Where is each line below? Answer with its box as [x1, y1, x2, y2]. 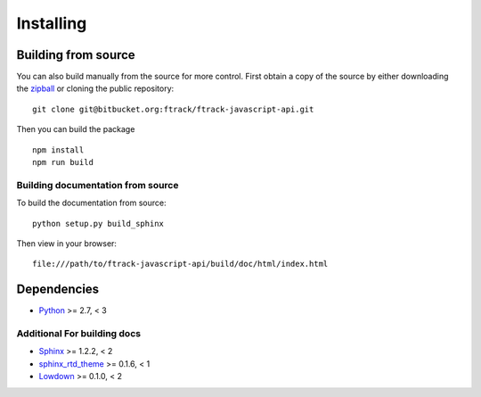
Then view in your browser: [16, 237, 118, 249]
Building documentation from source [16, 178, 179, 191]
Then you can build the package [16, 124, 135, 135]
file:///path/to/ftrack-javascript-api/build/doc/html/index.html [32, 259, 329, 269]
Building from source [16, 47, 135, 62]
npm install [32, 145, 85, 155]
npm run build [32, 157, 94, 168]
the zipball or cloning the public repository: [16, 83, 175, 94]
